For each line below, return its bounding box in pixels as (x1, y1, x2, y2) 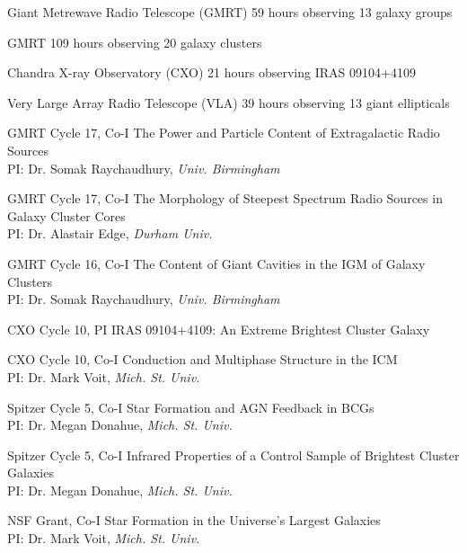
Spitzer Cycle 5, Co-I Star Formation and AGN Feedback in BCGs (7, 397, 374, 416)
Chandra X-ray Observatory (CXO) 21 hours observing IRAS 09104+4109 (7, 63, 416, 82)
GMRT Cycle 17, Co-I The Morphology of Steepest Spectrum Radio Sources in (7, 189, 443, 208)
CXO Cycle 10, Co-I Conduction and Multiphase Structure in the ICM (7, 350, 398, 369)
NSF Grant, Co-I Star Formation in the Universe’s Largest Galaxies (7, 511, 381, 530)
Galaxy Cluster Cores (7, 206, 126, 225)
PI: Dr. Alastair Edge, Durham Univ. (7, 224, 213, 243)
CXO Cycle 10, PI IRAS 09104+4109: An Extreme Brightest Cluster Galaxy (7, 319, 430, 338)
